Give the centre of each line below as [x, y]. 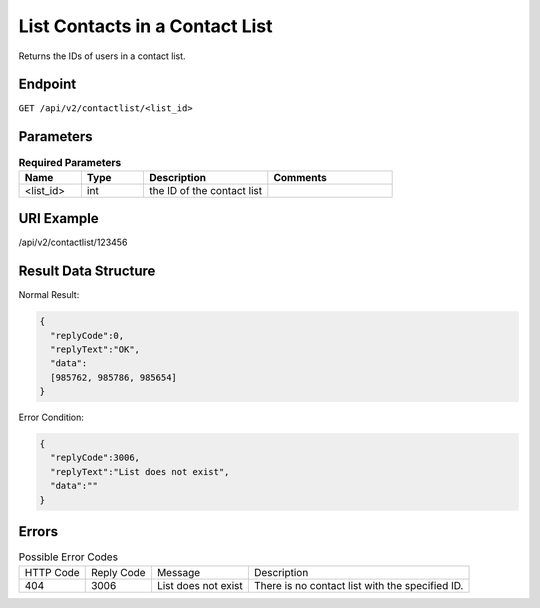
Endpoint [47, 84]
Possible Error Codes [68, 557]
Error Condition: [51, 417]
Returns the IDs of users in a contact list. [102, 56]
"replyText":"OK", [95, 349]
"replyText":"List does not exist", [140, 471]
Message [178, 572]
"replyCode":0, [87, 335]
